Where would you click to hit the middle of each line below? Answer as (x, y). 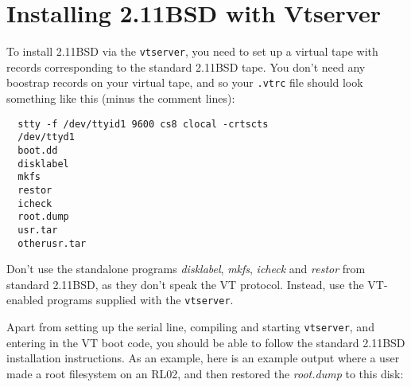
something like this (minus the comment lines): (121, 98)
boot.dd (38, 150)
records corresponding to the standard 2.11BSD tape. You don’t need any (186, 66)
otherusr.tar (52, 243)
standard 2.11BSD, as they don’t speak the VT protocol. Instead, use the (185, 284)
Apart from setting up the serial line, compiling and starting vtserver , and (190, 327)
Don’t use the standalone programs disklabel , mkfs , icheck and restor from (186, 269)
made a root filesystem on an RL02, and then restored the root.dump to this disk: (205, 373)
